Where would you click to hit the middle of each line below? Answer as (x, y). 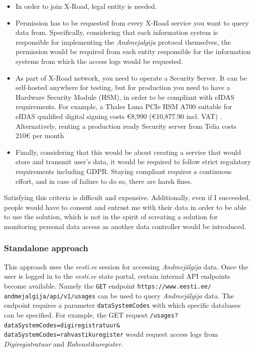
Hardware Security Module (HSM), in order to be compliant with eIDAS (125, 97)
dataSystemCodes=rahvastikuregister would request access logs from (111, 334)
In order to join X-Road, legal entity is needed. (86, 6)
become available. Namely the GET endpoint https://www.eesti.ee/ (108, 285)
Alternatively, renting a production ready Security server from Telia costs (126, 126)
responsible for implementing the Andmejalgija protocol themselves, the (123, 42)
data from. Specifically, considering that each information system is (117, 32)
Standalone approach (46, 248)
